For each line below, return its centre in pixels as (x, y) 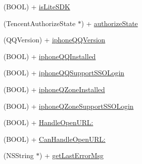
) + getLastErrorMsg (71, 155)
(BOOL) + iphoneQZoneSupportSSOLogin (69, 106)
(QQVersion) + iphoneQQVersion (54, 40)
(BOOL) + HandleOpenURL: (48, 122)
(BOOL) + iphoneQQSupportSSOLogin (64, 73)
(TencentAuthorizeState (40, 23)
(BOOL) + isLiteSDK (37, 6)
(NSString (19, 155)
